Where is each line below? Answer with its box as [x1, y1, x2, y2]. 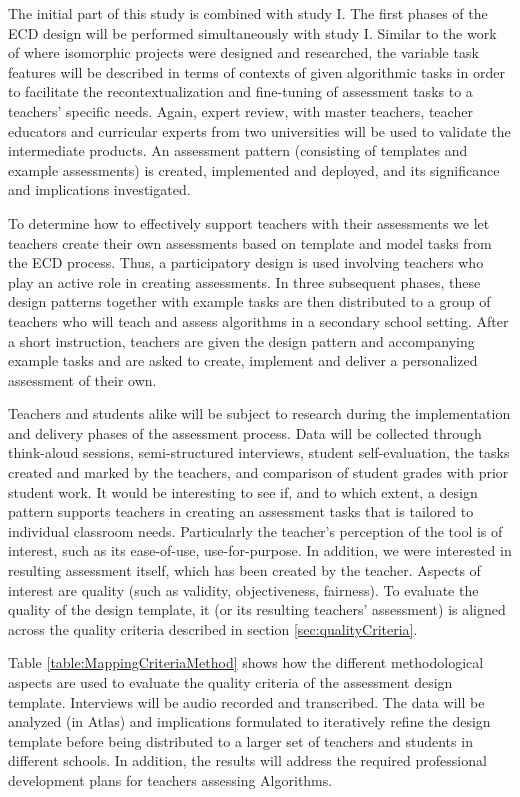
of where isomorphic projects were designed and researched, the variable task [8, 42, 479, 63]
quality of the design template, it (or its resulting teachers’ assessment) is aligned [8, 599, 506, 620]
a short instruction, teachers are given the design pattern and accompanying [8, 330, 475, 351]
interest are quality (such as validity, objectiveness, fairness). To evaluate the [8, 579, 479, 600]
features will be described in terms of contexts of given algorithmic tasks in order [8, 61, 505, 82]
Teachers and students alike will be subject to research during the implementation [8, 403, 511, 424]
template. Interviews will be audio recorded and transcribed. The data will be [8, 691, 485, 712]
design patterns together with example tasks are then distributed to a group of [8, 291, 491, 312]
